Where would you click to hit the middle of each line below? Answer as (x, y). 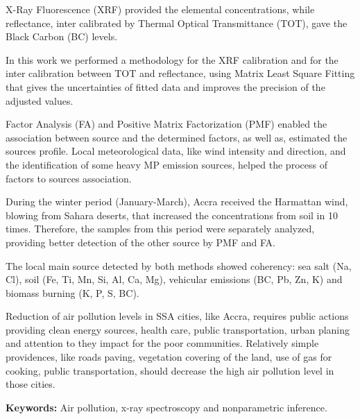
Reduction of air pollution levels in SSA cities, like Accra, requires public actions (177, 316)
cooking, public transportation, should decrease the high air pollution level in (170, 370)
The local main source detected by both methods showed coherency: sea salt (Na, (179, 265)
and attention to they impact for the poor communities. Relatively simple (162, 343)
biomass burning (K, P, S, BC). (72, 292)
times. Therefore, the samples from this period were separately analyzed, (160, 229)
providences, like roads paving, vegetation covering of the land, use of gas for (169, 357)
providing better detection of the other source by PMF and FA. (140, 242)
